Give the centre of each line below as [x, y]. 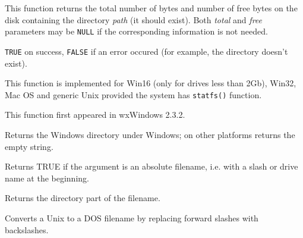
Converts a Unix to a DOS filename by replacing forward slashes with [132, 217]
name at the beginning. [47, 178]
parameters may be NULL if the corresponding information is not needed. [136, 31]
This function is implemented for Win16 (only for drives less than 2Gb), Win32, [151, 83]
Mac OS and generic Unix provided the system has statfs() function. [133, 94]
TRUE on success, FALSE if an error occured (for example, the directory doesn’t [146, 51]
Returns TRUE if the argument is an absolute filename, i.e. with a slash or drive [151, 166]
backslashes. [27, 229]
